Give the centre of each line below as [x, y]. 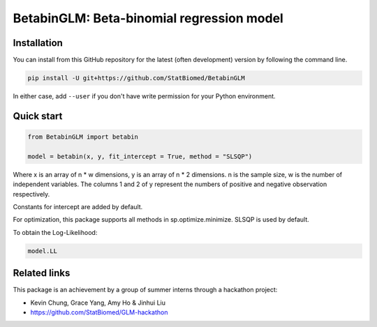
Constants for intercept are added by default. [78, 206]
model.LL [43, 251]
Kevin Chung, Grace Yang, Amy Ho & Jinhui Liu [98, 303]
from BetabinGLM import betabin [83, 137]
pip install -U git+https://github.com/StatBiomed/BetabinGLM [136, 78]
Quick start [38, 116]
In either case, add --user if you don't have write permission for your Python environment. [144, 96]
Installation [38, 43]
